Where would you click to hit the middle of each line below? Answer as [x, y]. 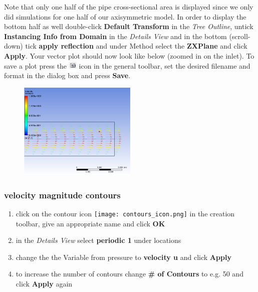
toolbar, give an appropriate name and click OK [90, 223]
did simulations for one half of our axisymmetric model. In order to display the [125, 16]
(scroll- [240, 36]
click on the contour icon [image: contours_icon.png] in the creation [125, 213]
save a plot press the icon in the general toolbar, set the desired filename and [127, 65]
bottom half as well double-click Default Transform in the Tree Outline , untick [129, 26]
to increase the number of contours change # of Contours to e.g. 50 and [130, 274]
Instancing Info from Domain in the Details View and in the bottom [115, 36]
